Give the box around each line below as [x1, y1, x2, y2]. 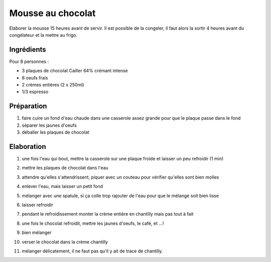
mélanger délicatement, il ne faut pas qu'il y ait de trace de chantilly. [22, 248, 163, 254]
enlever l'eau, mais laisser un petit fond [22, 184, 103, 190]
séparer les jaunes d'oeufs [22, 122, 77, 128]
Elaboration [9, 142, 46, 151]
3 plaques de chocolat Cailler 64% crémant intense [22, 68, 128, 74]
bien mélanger [22, 229, 52, 236]
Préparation [9, 102, 47, 111]
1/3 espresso [22, 89, 49, 95]
